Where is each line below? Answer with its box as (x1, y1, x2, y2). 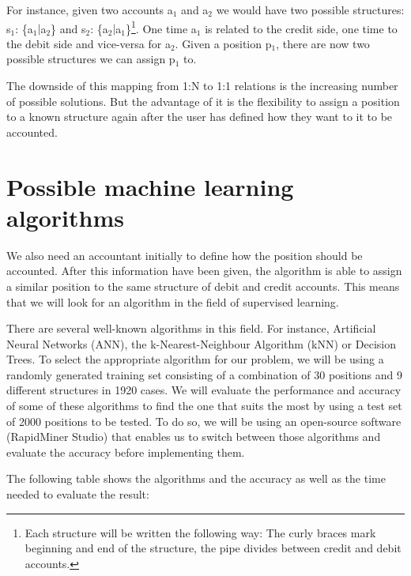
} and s (51, 20, 86, 36)
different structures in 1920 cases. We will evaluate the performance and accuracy (6, 382, 402, 398)
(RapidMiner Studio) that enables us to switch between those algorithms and (6, 428, 381, 445)
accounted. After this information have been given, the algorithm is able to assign (6, 262, 402, 279)
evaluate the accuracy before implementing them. (6, 443, 245, 460)
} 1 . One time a (126, 17, 197, 36)
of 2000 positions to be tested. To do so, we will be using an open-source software (6, 412, 402, 429)
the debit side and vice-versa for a (6, 35, 171, 51)
